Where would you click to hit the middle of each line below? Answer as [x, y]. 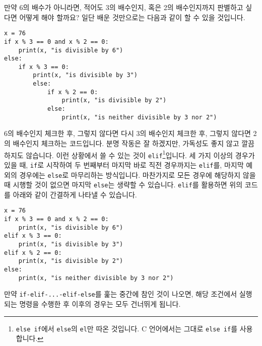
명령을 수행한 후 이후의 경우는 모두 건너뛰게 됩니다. [100, 304]
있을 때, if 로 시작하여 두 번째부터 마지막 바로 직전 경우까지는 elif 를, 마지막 [124, 164]
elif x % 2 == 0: [33, 253]
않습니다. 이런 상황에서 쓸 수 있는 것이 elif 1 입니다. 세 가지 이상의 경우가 [140, 154]
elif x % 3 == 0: [33, 236]
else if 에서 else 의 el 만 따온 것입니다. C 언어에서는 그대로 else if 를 [127, 328]
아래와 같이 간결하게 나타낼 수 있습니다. [75, 194]
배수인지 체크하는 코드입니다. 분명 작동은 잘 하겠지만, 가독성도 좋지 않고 [126, 143]
